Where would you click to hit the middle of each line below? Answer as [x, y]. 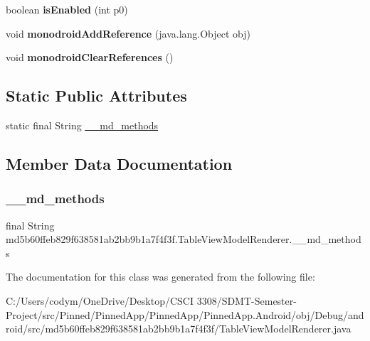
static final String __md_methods [82, 125]
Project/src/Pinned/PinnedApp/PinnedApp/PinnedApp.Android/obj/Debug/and [185, 314]
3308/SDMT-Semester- [247, 300]
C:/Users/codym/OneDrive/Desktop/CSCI [100, 300]
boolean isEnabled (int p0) [67, 9]
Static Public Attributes [96, 96]
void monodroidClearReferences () [90, 57]
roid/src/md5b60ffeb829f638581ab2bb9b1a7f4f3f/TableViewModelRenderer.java [179, 329]
